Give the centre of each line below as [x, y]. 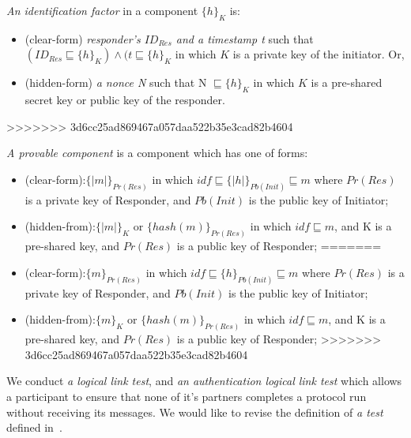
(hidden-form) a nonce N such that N [116, 82]
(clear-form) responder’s [83, 38]
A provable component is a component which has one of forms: [157, 153]
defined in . [34, 427]
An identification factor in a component [102, 10]
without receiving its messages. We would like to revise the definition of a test [195, 412]
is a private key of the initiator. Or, [319, 54]
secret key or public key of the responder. [125, 100]
